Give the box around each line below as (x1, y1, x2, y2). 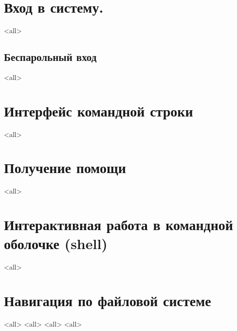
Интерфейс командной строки (4, 100, 193, 120)
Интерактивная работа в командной (4, 214, 233, 234)
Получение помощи (4, 157, 126, 177)
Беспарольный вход (4, 49, 97, 64)
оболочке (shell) (4, 234, 108, 253)
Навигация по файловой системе (4, 291, 211, 311)
